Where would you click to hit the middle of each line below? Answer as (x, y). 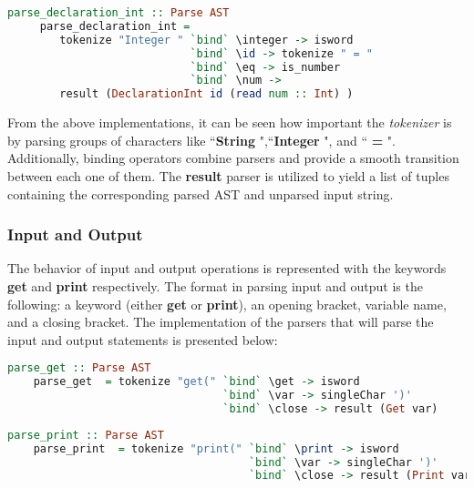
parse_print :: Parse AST (86, 435)
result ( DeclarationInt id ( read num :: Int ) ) (206, 94)
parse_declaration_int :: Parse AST (118, 13)
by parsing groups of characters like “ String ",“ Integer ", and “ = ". (201, 140)
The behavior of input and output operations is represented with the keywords (227, 268)
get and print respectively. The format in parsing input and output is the (215, 285)
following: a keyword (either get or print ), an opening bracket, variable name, (227, 304)
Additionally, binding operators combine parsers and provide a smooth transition (233, 158)
